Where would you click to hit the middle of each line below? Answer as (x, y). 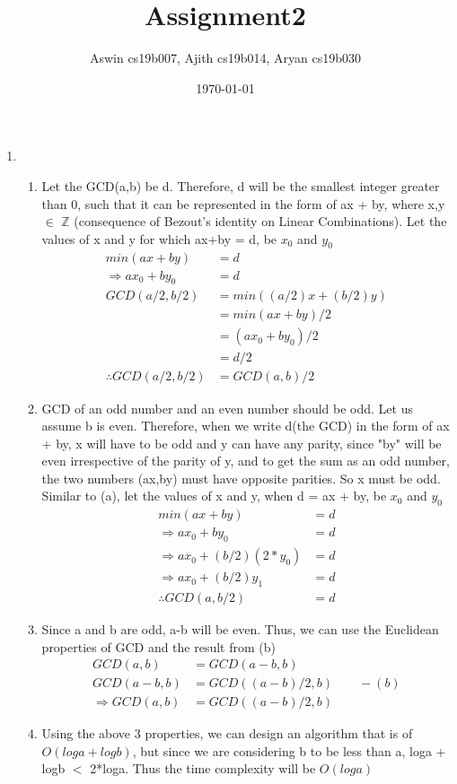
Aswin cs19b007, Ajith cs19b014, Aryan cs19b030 (225, 58)
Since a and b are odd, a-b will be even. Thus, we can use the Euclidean (240, 629)
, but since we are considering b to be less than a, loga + (289, 750)
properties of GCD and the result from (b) (158, 646)
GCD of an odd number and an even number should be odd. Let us (227, 408)
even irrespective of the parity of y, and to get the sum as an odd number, (246, 461)
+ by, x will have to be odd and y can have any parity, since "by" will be (242, 443)
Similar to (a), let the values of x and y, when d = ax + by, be (214, 496)
